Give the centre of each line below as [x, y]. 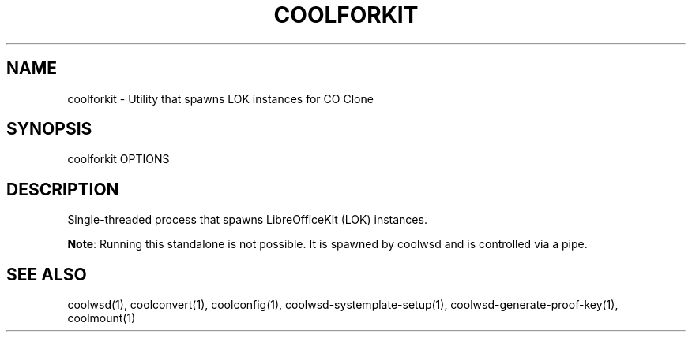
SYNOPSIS [49, 129]
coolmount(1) [102, 318]
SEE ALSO [47, 274]
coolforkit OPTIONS [118, 159]
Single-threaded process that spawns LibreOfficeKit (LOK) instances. [247, 220]
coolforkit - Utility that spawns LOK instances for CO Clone [220, 98]
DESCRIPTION [63, 189]
